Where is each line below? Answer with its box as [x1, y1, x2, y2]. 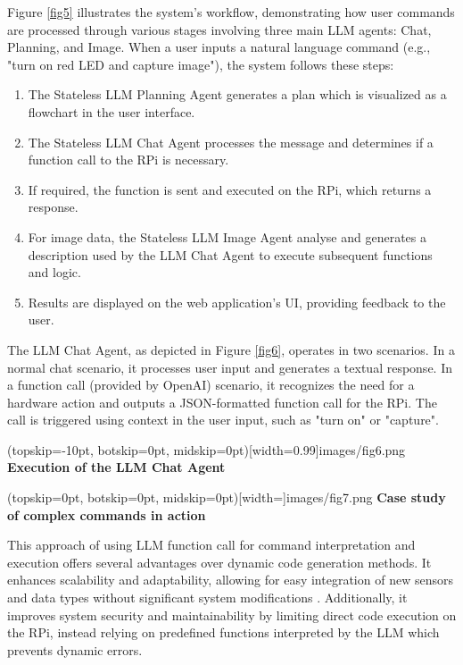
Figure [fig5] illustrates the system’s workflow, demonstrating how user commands [7, 3, 455, 21]
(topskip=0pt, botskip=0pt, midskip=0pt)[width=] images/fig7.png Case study [7, 488, 446, 507]
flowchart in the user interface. [28, 102, 195, 121]
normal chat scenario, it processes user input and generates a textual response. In [7, 358, 452, 376]
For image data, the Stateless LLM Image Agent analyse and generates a [28, 227, 426, 246]
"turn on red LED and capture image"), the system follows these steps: [7, 55, 394, 73]
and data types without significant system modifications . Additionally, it [7, 588, 408, 607]
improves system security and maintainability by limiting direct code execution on [7, 605, 457, 624]
